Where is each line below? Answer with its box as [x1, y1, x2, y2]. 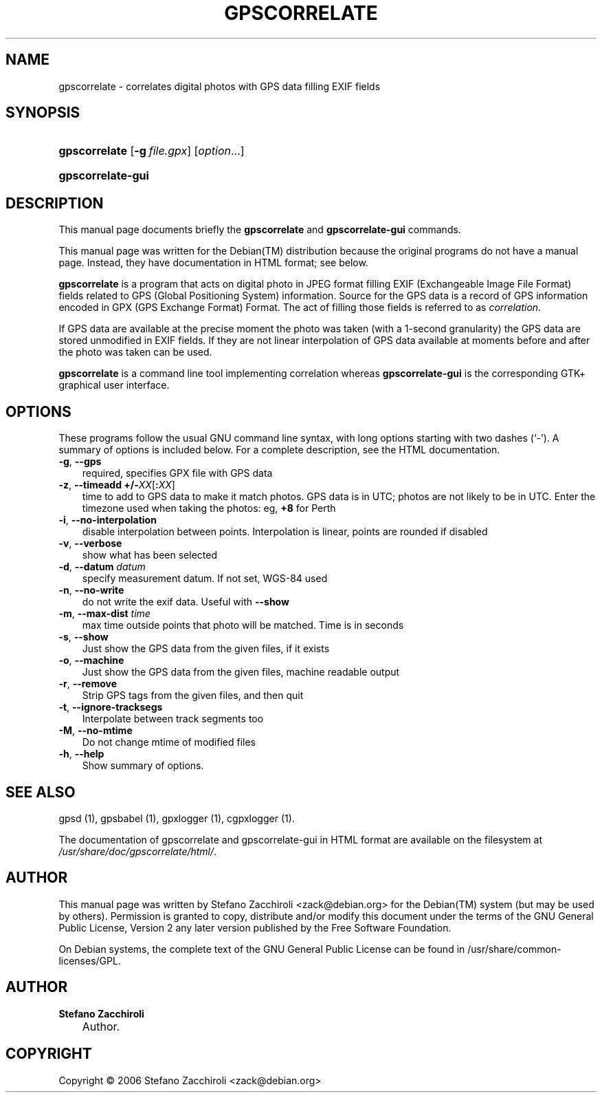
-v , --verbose [58, 537, 122, 550]
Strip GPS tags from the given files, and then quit [82, 689, 304, 702]
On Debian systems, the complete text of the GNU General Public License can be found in [58, 943, 465, 955]
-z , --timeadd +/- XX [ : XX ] [58, 479, 175, 491]
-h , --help [58, 748, 104, 760]
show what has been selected [82, 549, 217, 561]
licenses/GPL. [58, 954, 121, 967]
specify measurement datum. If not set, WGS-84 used [82, 572, 328, 585]
